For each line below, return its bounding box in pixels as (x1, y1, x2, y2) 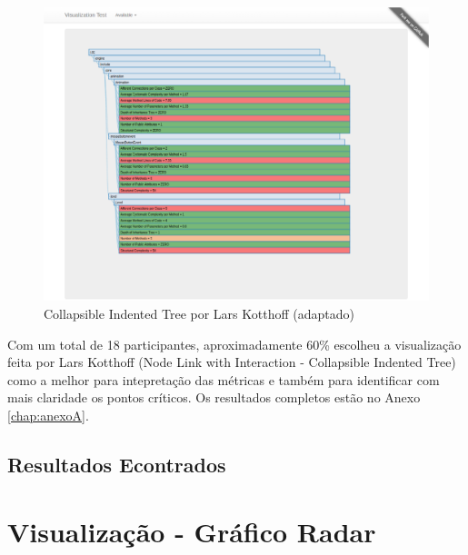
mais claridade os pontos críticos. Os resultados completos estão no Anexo (7, 388, 421, 407)
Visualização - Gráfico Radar (7, 512, 376, 550)
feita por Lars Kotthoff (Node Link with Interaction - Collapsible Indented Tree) (7, 352, 456, 372)
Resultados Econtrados (7, 450, 226, 478)
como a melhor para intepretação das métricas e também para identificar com (7, 370, 440, 389)
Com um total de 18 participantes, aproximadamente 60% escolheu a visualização (7, 334, 462, 353)
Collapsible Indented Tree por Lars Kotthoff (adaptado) (44, 303, 354, 322)
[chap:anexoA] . (7, 405, 89, 424)
